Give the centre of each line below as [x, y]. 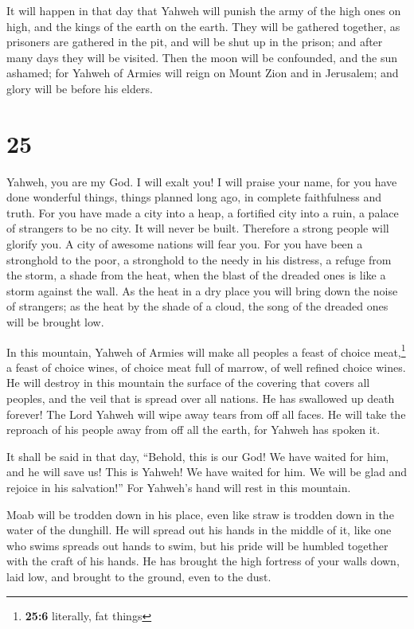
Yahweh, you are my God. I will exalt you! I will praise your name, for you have [202, 181]
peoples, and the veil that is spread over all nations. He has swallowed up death [201, 398]
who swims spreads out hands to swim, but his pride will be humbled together [197, 545]
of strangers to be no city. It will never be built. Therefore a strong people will [198, 228]
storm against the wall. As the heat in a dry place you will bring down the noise [202, 290]
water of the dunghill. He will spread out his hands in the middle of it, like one [199, 530]
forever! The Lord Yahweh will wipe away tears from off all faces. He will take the [206, 414]
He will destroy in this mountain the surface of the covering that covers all [188, 383]
